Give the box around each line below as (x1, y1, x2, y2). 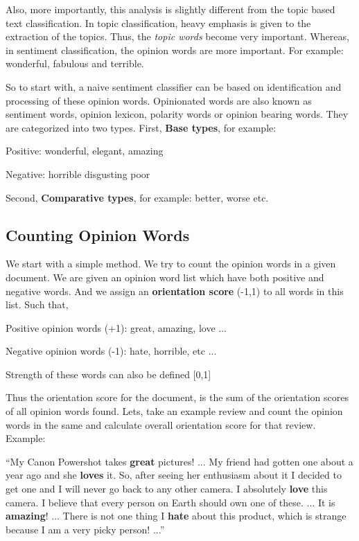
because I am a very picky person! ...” (6, 522, 165, 536)
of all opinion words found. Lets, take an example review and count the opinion (6, 404, 343, 418)
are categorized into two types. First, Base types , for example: (6, 120, 277, 134)
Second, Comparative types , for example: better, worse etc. (6, 190, 269, 204)
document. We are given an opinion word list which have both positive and (6, 269, 324, 284)
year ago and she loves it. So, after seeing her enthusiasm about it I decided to (6, 468, 342, 482)
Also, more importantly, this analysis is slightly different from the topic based (6, 2, 335, 16)
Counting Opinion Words (6, 224, 190, 245)
